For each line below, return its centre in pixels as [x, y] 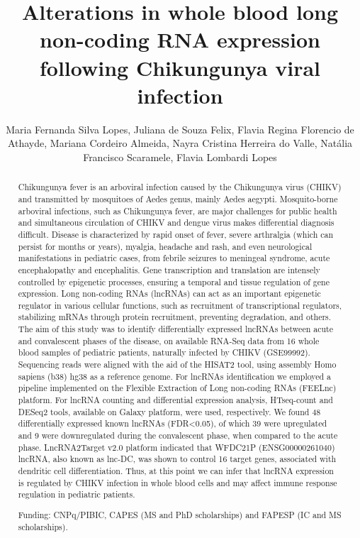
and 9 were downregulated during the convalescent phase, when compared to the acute [178, 435]
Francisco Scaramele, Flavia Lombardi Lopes [180, 157]
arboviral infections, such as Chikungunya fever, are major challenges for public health [178, 210]
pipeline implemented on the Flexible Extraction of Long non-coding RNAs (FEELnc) [177, 388]
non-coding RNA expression [180, 39]
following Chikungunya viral [180, 67]
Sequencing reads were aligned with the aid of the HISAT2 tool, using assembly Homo [177, 364]
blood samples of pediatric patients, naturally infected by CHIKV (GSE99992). [164, 352]
